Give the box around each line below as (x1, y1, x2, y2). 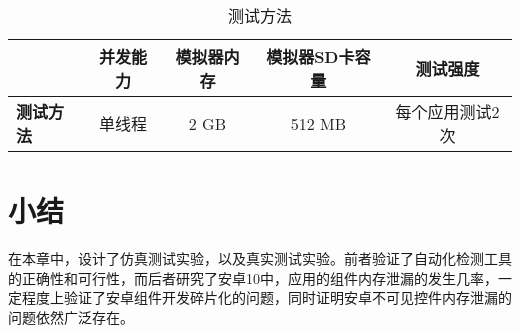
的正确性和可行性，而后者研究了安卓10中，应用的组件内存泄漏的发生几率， (8, 267, 498, 288)
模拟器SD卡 (266, 45, 355, 68)
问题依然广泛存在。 (8, 306, 134, 327)
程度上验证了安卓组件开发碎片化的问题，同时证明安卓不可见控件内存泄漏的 (21, 287, 512, 308)
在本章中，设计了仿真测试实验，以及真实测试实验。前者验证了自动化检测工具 (8, 248, 512, 269)
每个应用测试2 (395, 100, 500, 123)
